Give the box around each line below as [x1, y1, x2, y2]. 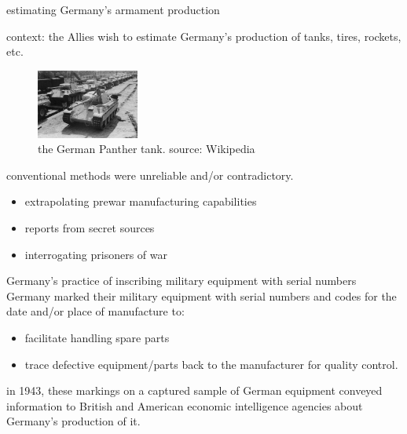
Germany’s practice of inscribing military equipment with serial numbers [6, 272, 357, 289]
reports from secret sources [24, 219, 155, 235]
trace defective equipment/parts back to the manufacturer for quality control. [24, 356, 398, 372]
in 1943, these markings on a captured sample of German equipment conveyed [6, 382, 383, 399]
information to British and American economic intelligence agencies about [6, 397, 363, 414]
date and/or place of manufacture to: [6, 303, 185, 319]
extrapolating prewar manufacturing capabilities [24, 193, 257, 210]
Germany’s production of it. [6, 413, 141, 429]
